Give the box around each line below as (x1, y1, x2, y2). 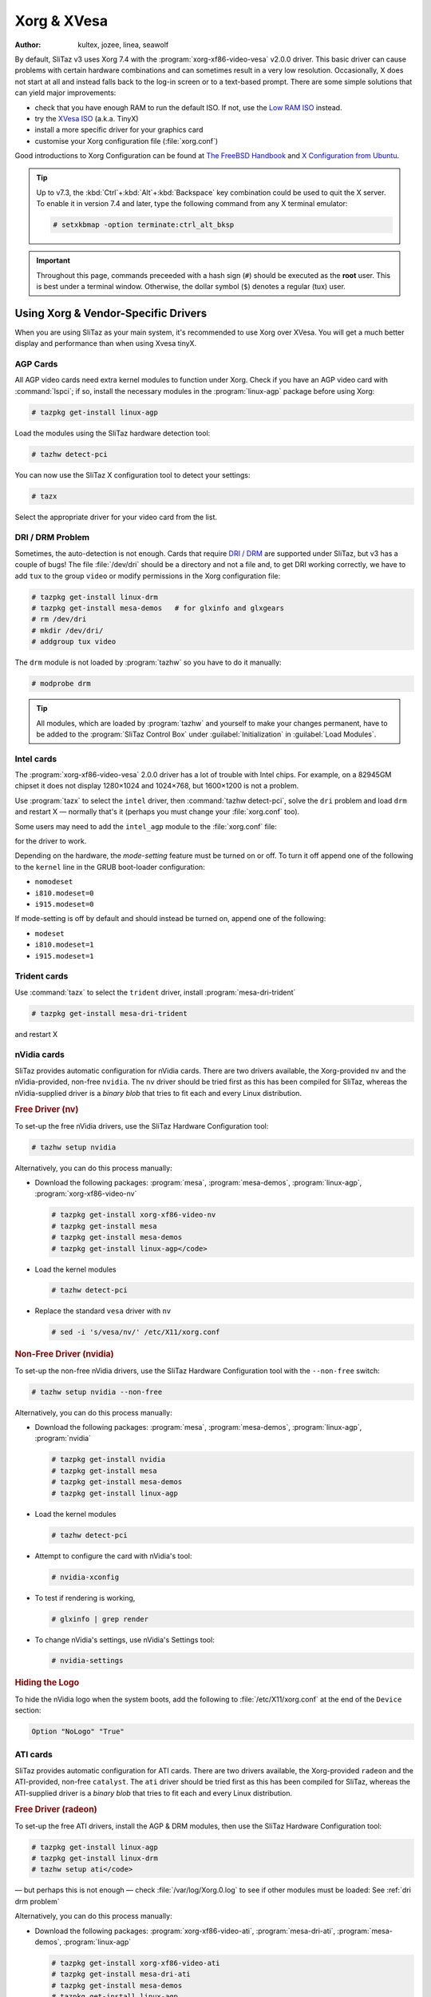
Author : (14, 40, 42, 50)
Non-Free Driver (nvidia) (14, 1348, 115, 1360)
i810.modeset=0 (34, 888, 95, 898)
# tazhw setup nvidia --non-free (31, 1387, 163, 1396)
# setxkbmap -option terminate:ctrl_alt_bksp (53, 220, 235, 229)
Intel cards (14, 753, 57, 764)
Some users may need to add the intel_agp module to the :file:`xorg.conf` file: (14, 821, 277, 831)
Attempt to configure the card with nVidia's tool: (34, 1550, 192, 1561)
